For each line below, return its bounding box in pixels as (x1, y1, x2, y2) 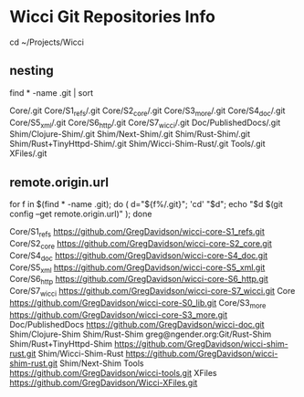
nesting (9, 63, 55, 78)
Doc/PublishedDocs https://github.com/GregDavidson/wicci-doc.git (9, 319, 265, 329)
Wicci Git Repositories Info (9, 6, 216, 27)
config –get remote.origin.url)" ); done (9, 208, 152, 220)
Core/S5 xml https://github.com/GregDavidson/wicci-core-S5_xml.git (9, 262, 266, 275)
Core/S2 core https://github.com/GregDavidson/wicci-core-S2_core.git (9, 237, 272, 251)
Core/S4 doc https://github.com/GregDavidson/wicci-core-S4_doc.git (9, 249, 268, 263)
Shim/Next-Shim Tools (58, 358, 144, 369)
